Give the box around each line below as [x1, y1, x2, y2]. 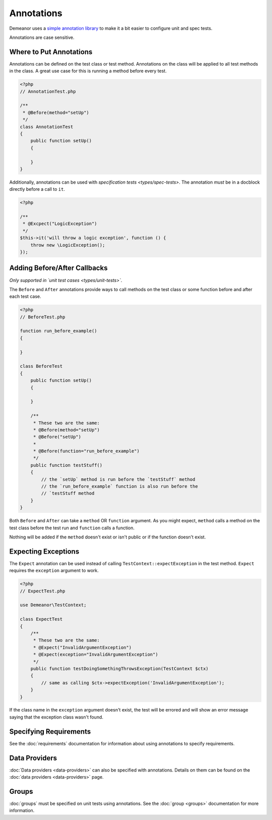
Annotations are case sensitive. [9, 34, 75, 40]
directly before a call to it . [9, 186, 65, 192]
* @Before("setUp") [33, 434, 82, 440]
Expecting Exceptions [9, 547, 80, 556]
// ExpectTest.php [20, 588, 65, 594]
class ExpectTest [20, 616, 63, 622]
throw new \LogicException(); [30, 242, 105, 248]
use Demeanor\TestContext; [20, 602, 87, 608]
